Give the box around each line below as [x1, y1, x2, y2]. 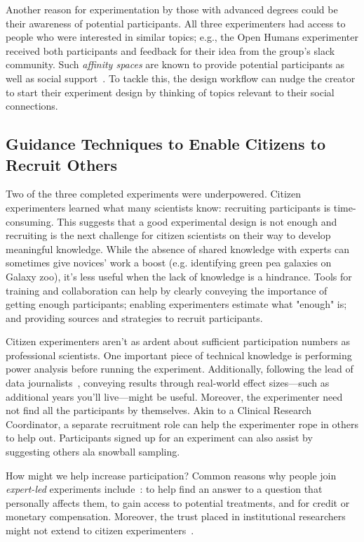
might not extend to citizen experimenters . [6, 523, 194, 537]
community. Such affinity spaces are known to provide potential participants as [6, 57, 345, 72]
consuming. [6, 214, 54, 228]
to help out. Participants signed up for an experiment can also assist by [6, 430, 313, 445]
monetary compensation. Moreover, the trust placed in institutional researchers [6, 509, 346, 524]
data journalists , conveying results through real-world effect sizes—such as [6, 375, 330, 390]
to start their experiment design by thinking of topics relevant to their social [6, 84, 335, 99]
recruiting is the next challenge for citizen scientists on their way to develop [6, 228, 331, 243]
